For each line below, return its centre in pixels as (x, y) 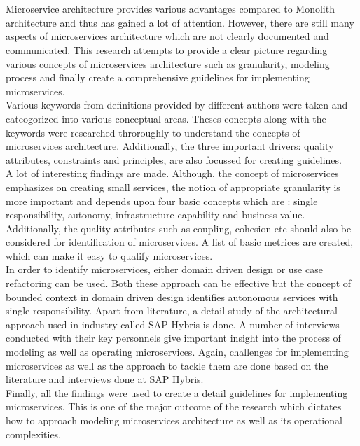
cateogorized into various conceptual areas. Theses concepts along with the (166, 118)
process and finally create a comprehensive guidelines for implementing (158, 77)
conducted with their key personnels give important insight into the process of (173, 338)
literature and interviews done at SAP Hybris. (105, 379)
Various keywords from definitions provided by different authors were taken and (177, 105)
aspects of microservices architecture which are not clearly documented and (167, 36)
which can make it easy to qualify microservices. (109, 255)
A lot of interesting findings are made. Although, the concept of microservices (172, 173)
